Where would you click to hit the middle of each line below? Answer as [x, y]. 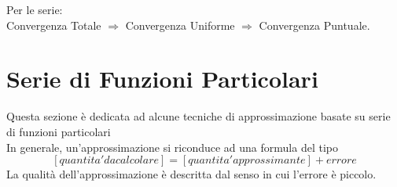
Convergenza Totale [54, 25]
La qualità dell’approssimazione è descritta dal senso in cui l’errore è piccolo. [191, 174]
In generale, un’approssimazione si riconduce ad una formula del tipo [172, 147]
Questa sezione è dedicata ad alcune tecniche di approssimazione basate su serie [198, 116]
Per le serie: [35, 9]
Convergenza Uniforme [180, 25]
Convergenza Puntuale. [314, 25]
